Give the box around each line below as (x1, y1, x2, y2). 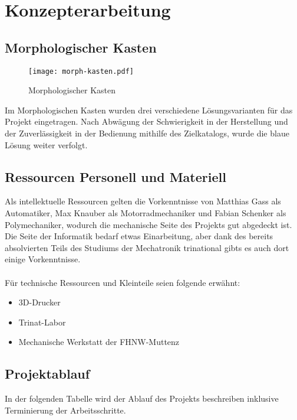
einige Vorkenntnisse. (5, 253, 81, 265)
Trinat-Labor (18, 315, 66, 328)
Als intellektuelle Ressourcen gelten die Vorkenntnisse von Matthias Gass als (5, 195, 281, 207)
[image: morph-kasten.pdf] (28, 67, 134, 76)
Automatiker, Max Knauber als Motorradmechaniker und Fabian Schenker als (5, 207, 286, 219)
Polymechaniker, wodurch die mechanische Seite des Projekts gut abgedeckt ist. (5, 218, 292, 230)
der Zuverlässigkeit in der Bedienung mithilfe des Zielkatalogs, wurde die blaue (5, 127, 289, 139)
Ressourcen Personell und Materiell (5, 167, 226, 185)
